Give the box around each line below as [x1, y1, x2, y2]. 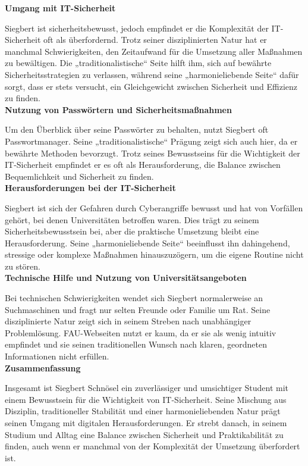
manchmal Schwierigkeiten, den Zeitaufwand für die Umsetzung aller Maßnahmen [5, 45, 303, 57]
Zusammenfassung [5, 361, 81, 374]
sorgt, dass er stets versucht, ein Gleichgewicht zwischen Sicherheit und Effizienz [5, 80, 298, 92]
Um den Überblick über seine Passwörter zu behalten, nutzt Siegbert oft [5, 123, 269, 136]
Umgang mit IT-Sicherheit [5, 2, 116, 14]
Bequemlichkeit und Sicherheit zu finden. [5, 170, 154, 182]
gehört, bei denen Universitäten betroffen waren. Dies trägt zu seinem [5, 213, 259, 226]
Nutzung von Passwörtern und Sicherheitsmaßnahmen [5, 103, 232, 115]
